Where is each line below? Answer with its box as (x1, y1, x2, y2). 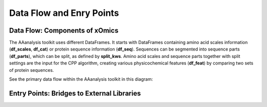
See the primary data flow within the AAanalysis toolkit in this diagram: (9, 76, 153, 82)
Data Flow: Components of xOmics (9, 26, 119, 35)
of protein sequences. (9, 67, 54, 73)
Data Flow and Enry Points (9, 7, 119, 18)
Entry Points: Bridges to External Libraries (9, 89, 141, 98)
